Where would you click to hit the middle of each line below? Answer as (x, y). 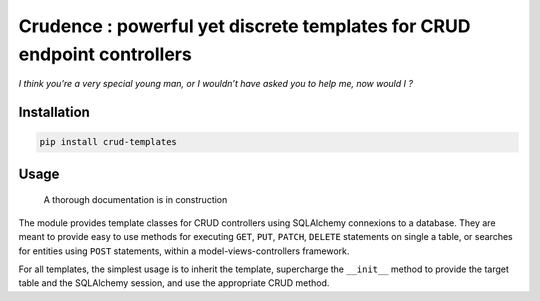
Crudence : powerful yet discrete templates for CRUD (244, 26)
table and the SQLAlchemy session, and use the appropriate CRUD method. (174, 283)
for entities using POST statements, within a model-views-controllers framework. (184, 251)
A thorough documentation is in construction (135, 200)
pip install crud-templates (108, 142)
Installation (54, 112)
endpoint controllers (105, 54)
